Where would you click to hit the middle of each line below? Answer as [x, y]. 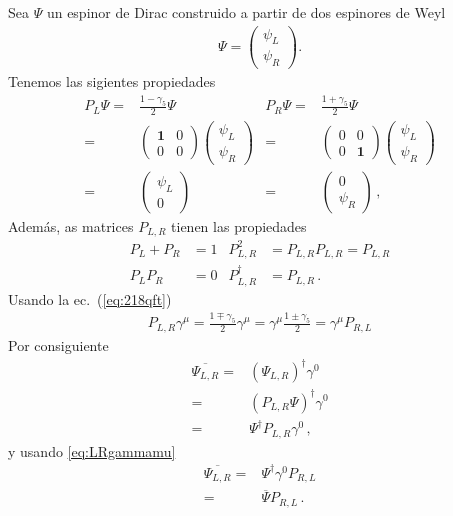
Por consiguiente [58, 344]
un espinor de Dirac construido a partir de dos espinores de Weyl [246, 12]
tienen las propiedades [239, 225]
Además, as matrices [71, 225]
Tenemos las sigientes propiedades [112, 81]
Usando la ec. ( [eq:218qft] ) [90, 298]
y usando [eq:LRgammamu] [92, 450]
